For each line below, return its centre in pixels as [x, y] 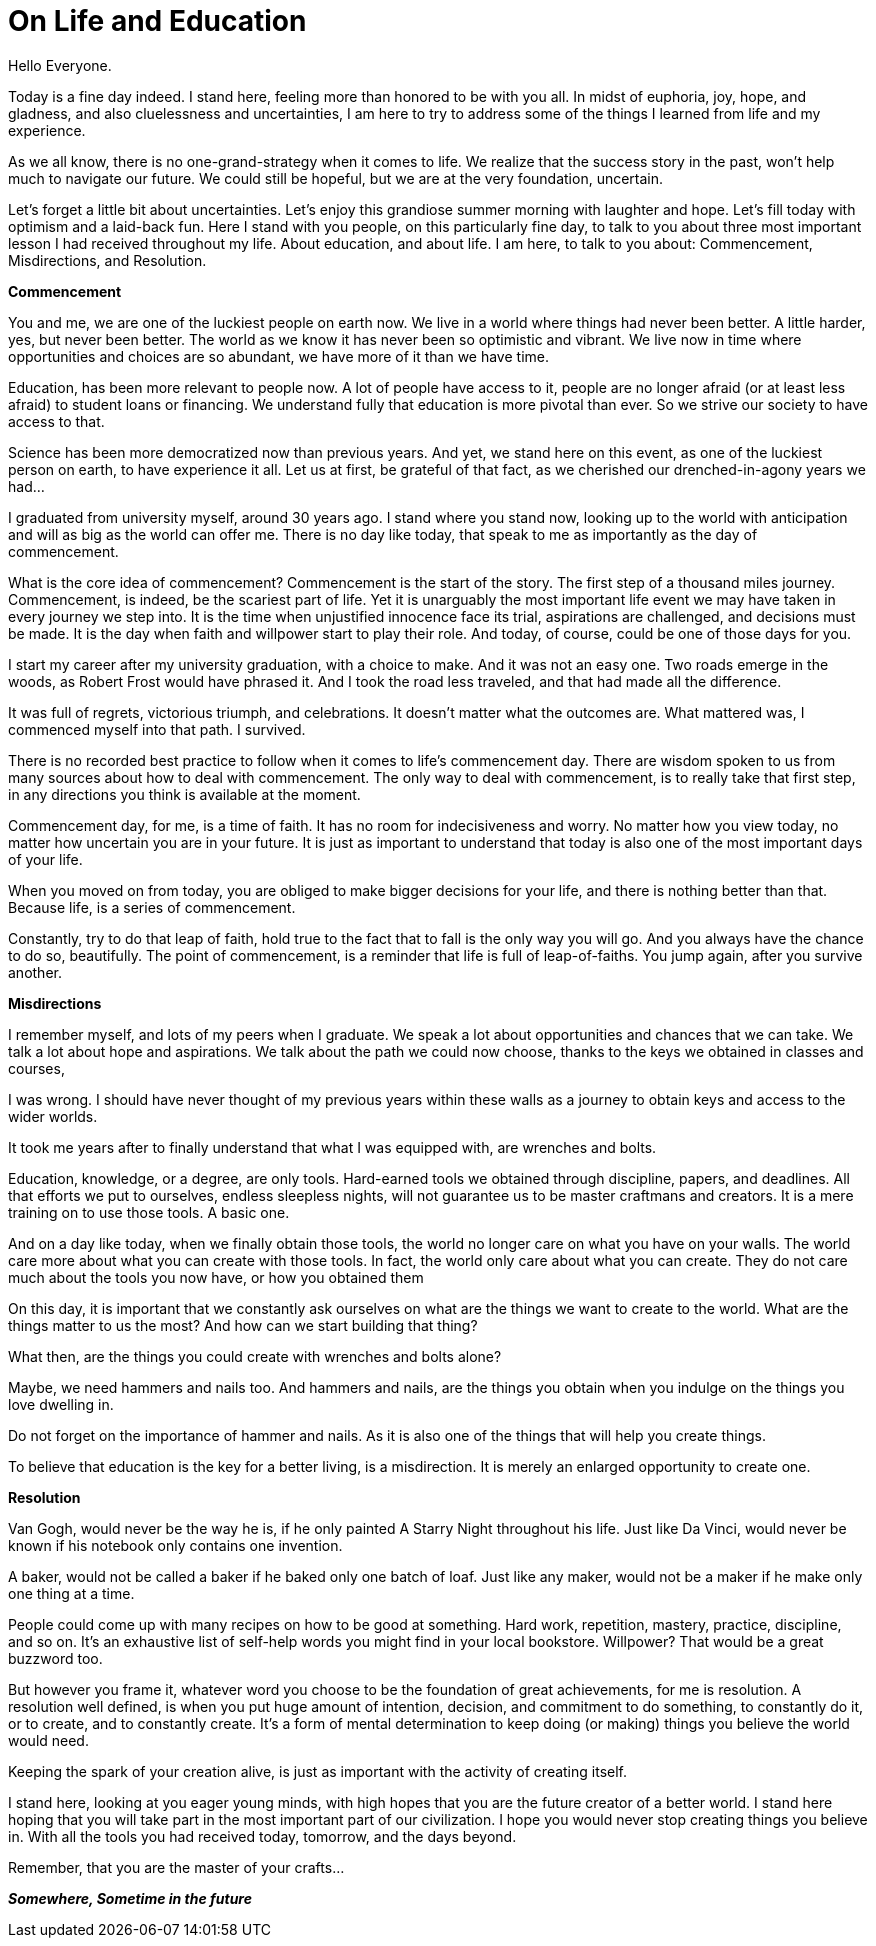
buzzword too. [55, 1658]
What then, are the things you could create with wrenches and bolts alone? [255, 1356]
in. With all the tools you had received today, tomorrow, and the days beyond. [262, 1836]
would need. [48, 1740]
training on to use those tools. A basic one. [149, 1212]
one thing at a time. [71, 1593]
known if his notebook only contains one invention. [175, 1545]
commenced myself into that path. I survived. [157, 729]
